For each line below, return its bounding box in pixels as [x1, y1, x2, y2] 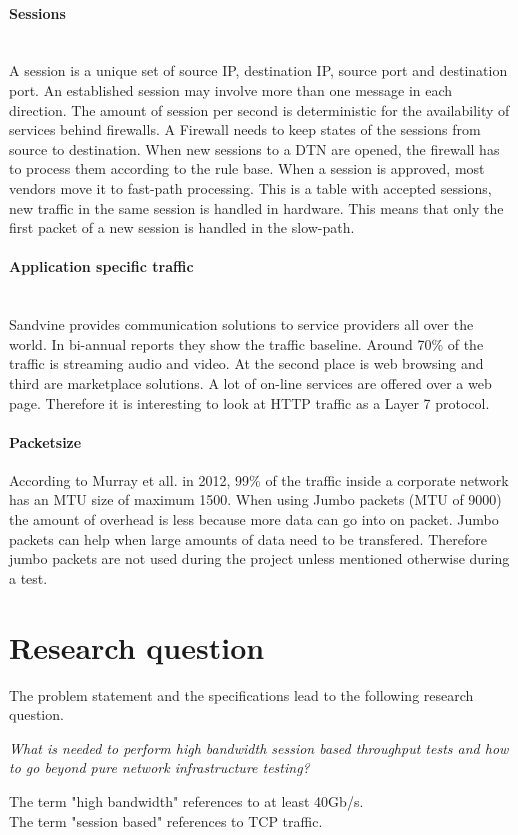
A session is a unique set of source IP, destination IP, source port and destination [9, 60, 508, 81]
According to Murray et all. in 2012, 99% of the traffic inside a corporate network [9, 469, 509, 490]
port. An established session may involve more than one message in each [9, 79, 453, 100]
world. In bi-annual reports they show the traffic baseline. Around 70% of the [9, 333, 484, 354]
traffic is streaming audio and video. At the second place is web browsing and [9, 353, 484, 374]
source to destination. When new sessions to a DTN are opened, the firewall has [9, 138, 500, 159]
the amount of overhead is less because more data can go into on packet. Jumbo [9, 509, 499, 530]
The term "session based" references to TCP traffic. [9, 810, 323, 831]
